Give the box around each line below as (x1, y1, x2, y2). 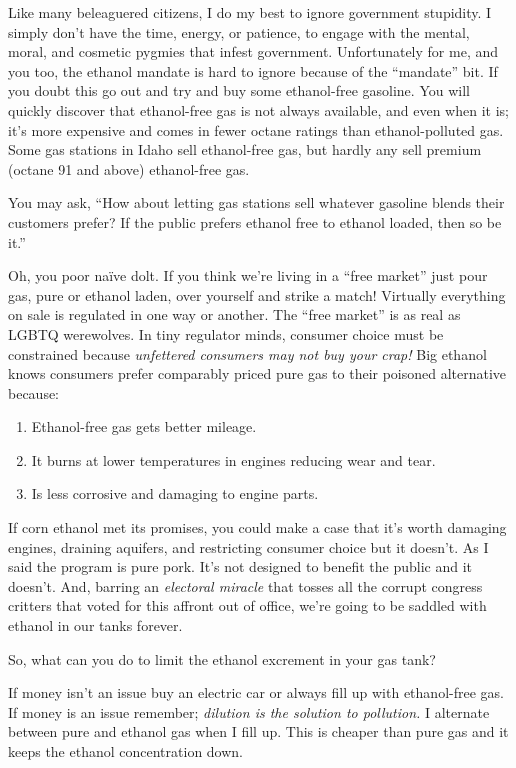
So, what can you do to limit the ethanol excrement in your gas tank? (8, 648, 436, 669)
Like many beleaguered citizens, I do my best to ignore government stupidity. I (8, 2, 492, 22)
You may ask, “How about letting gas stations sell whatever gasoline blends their (8, 192, 505, 213)
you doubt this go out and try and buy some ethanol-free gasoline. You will (8, 80, 470, 101)
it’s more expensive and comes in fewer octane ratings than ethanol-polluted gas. (8, 119, 504, 140)
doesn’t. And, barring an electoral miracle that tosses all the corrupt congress (8, 575, 483, 596)
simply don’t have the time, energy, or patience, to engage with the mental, (8, 21, 470, 42)
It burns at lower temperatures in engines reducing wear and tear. (31, 449, 436, 470)
